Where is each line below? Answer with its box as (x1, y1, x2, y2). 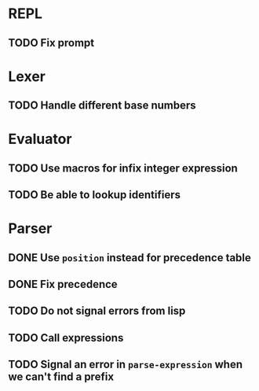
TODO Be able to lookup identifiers (8, 188, 181, 201)
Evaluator (8, 131, 72, 148)
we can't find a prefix (8, 371, 115, 384)
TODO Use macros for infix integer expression (8, 161, 238, 175)
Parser (8, 219, 53, 238)
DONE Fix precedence (8, 278, 118, 291)
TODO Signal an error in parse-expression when (8, 358, 243, 371)
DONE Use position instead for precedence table (8, 251, 251, 264)
